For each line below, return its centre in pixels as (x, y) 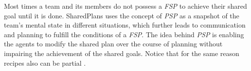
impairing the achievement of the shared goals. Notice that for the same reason (122, 53)
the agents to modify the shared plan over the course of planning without (113, 44)
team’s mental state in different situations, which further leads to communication (125, 25)
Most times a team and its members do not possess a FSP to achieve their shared (125, 6)
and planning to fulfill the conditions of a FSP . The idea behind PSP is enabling (124, 34)
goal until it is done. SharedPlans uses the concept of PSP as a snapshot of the (122, 15)
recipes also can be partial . (45, 63)
